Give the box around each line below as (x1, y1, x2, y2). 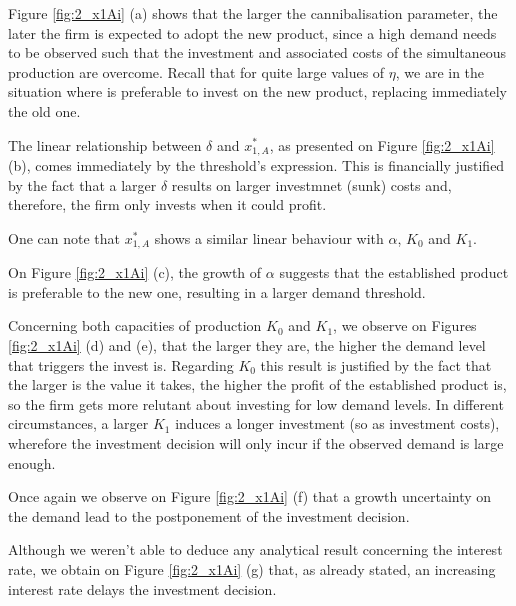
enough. (8, 452, 56, 473)
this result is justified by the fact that (260, 354, 492, 375)
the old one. (8, 100, 81, 121)
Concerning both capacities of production (8, 315, 262, 336)
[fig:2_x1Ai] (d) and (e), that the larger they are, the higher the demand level (8, 335, 486, 356)
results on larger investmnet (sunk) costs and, (171, 174, 452, 195)
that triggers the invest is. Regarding (8, 354, 234, 375)
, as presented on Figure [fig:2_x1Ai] (269, 134, 495, 155)
